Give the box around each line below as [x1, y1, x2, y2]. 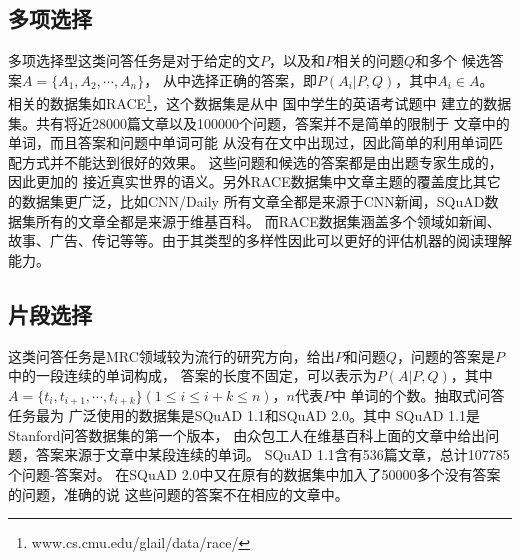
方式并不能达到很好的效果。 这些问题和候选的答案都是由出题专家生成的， [21, 151, 503, 172]
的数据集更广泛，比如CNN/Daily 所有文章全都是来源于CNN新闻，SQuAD [8, 191, 485, 212]
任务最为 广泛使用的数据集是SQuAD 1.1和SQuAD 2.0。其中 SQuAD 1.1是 [8, 405, 480, 426]
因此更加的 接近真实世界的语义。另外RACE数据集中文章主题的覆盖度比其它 [8, 171, 501, 192]
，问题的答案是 [396, 345, 495, 366]
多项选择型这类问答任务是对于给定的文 [8, 50, 260, 71]
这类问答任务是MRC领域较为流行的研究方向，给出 [8, 345, 335, 366]
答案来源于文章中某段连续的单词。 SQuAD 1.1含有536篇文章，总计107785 [35, 444, 510, 465]
